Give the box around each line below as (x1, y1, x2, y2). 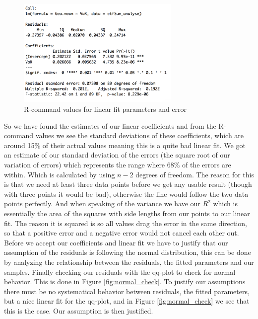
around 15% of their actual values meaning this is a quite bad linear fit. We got (4, 140, 246, 150)
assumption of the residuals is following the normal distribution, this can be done (4, 247, 251, 257)
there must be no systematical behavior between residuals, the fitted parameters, (4, 286, 250, 296)
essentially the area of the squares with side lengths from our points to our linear (4, 208, 250, 218)
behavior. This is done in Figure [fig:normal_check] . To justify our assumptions (4, 276, 246, 287)
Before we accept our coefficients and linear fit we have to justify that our (4, 237, 228, 247)
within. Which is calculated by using (4, 169, 115, 179)
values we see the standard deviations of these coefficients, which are (35, 130, 244, 141)
